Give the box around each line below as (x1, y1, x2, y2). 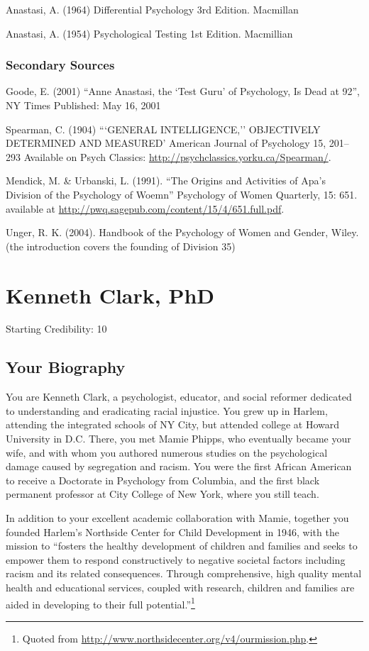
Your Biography (6, 356, 126, 378)
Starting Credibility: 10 (6, 321, 107, 336)
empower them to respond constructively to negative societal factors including (6, 552, 346, 567)
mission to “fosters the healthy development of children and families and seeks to (6, 538, 358, 553)
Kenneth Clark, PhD (6, 280, 215, 309)
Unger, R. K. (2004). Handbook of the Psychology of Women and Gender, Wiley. (6, 225, 359, 240)
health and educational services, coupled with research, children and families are (6, 579, 355, 594)
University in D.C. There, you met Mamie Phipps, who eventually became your (6, 431, 351, 446)
